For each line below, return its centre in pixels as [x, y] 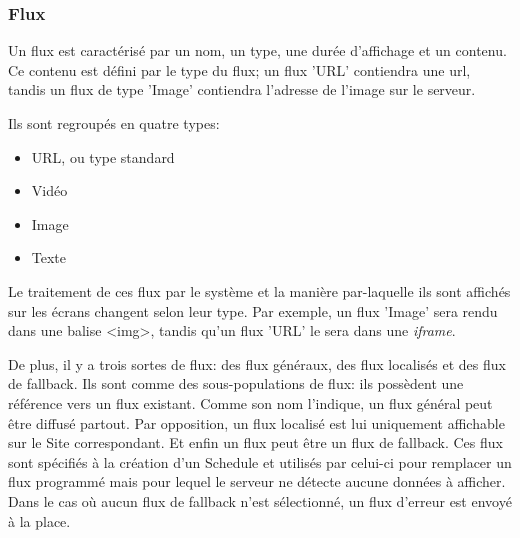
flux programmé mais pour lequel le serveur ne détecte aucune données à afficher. [257, 481]
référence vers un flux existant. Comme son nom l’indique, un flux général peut [250, 402]
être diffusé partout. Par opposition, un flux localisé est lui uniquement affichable [256, 422]
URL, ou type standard [103, 156]
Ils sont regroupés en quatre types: [114, 123]
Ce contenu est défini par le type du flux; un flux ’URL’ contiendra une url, [239, 69]
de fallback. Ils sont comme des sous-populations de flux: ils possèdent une [236, 383]
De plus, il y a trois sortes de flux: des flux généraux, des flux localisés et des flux [257, 363]
